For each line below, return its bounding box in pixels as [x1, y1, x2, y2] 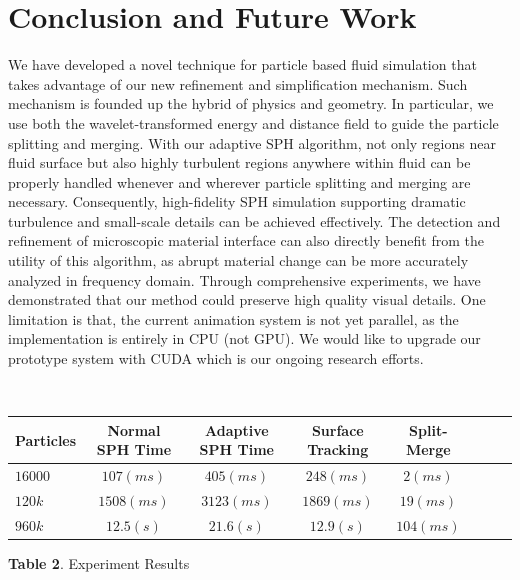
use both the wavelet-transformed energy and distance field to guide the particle [8, 112, 499, 133]
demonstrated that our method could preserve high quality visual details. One [8, 289, 486, 310]
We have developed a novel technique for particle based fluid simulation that [8, 54, 477, 75]
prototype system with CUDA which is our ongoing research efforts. [8, 348, 424, 369]
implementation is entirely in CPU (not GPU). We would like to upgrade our [8, 328, 481, 349]
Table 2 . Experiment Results [8, 552, 190, 573]
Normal [107, 419, 161, 440]
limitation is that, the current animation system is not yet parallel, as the [8, 308, 459, 329]
